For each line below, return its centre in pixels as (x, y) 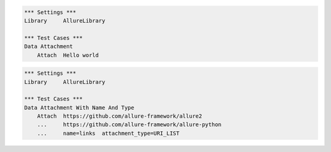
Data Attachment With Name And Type (79, 108)
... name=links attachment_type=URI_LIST (108, 133)
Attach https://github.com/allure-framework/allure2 (120, 116)
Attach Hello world (68, 55)
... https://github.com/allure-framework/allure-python (129, 125)
